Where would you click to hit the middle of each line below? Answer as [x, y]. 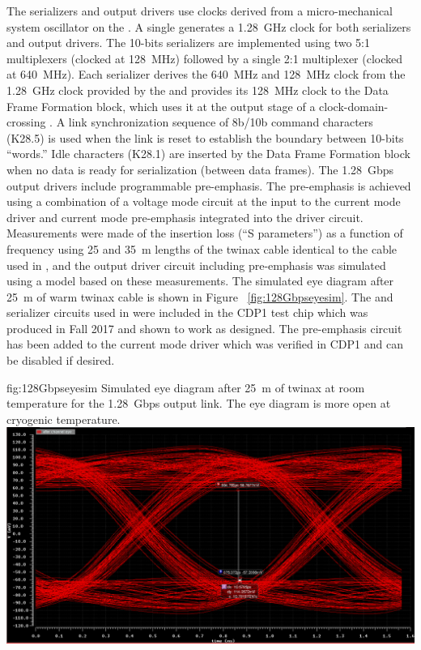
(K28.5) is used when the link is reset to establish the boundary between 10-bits [205, 137]
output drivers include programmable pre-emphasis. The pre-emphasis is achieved [209, 185]
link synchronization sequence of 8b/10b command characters [221, 122]
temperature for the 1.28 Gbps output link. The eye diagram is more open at [199, 403]
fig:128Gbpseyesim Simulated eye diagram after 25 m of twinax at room [186, 387]
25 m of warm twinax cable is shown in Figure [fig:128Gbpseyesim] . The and [200, 296]
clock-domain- [354, 106]
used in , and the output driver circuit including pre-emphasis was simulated [196, 265]
